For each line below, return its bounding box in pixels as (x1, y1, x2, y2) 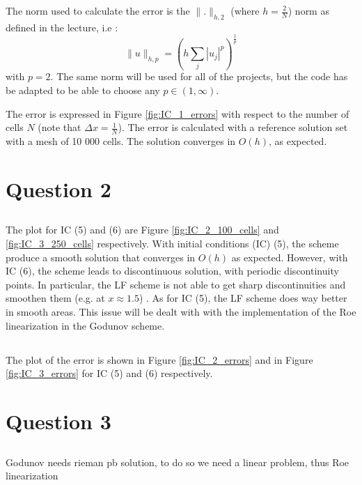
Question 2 (6, 174, 111, 203)
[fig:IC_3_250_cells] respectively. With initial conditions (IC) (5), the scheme (6, 236, 339, 251)
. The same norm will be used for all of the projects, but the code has (50, 69, 348, 84)
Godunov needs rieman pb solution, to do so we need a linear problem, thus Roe (6, 454, 349, 469)
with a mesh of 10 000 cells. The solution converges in (6, 134, 236, 148)
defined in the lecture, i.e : (6, 20, 118, 34)
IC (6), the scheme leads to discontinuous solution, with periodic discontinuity (6, 263, 339, 278)
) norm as (288, 3, 329, 17)
